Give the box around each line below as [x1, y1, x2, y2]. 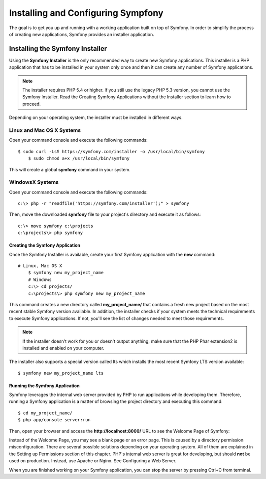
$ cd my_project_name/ [18, 410, 73, 416]
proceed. [22, 101, 41, 107]
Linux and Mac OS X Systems [9, 126, 81, 133]
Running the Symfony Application [9, 383, 80, 389]
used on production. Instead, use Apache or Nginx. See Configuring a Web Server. [9, 458, 177, 464]
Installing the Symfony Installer [9, 44, 107, 53]
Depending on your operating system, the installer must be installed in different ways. [9, 115, 183, 120]
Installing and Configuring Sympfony [9, 7, 164, 18]
